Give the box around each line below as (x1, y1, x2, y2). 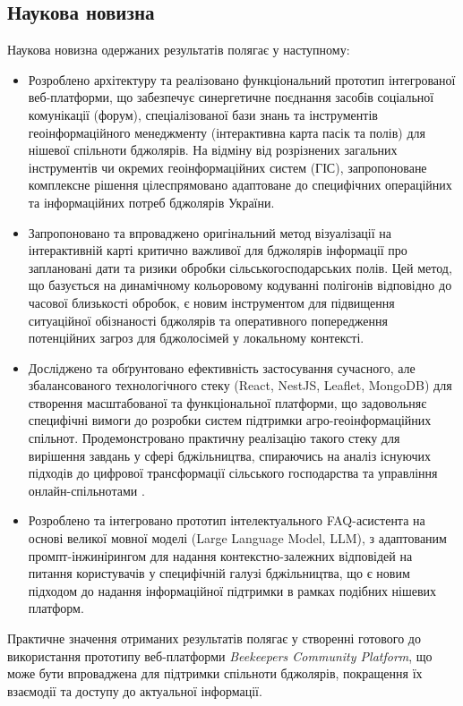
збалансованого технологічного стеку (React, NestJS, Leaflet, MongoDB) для (28, 376, 452, 395)
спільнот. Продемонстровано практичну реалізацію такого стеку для (28, 429, 400, 447)
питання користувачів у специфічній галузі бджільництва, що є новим (28, 564, 410, 583)
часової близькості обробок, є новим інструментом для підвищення (28, 293, 395, 311)
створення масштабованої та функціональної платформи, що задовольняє (28, 393, 427, 412)
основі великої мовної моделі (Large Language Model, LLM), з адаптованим (28, 529, 447, 548)
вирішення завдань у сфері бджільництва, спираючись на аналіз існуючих (28, 446, 431, 464)
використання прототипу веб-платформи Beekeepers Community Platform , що (7, 646, 433, 665)
